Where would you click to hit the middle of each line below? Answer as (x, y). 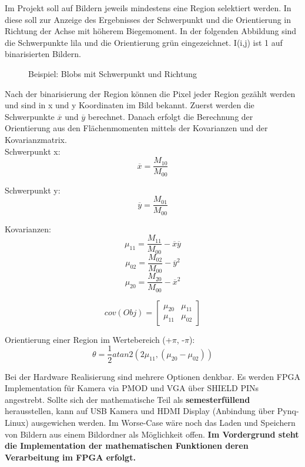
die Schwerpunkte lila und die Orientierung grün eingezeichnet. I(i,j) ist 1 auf (144, 42)
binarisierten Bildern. (43, 54)
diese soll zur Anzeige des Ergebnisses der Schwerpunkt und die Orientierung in (148, 19)
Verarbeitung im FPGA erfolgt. (70, 457)
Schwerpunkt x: (33, 151)
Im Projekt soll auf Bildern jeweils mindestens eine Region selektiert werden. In (148, 8)
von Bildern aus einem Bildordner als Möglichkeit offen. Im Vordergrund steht (152, 434)
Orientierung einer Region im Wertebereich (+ (88, 339)
